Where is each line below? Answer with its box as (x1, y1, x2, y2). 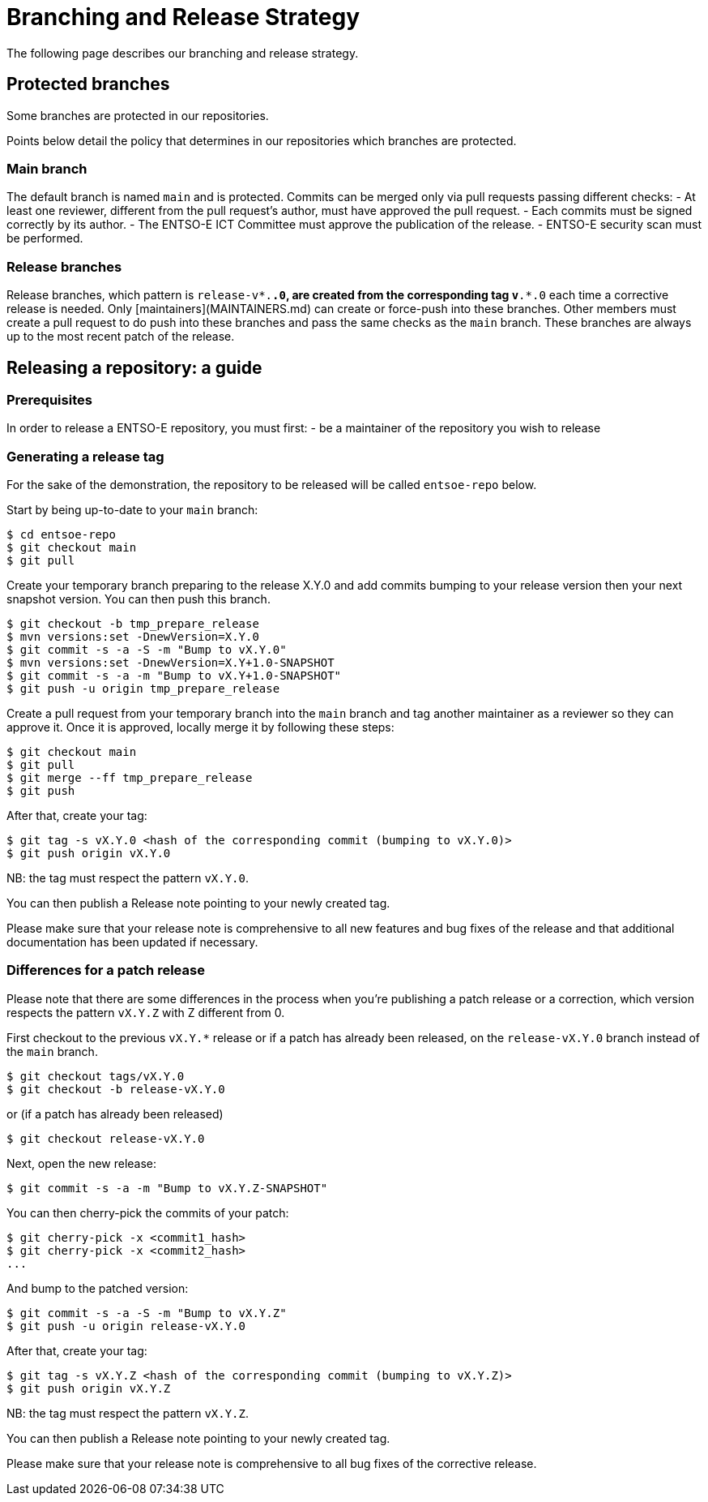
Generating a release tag (6, 448, 164, 465)
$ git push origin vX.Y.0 (6, 847, 171, 860)
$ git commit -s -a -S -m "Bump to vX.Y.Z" (6, 1306, 287, 1320)
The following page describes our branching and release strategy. (6, 45, 359, 60)
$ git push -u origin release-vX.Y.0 (6, 1319, 246, 1332)
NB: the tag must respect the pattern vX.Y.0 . (6, 871, 249, 886)
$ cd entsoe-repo (6, 528, 116, 542)
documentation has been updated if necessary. (6, 935, 258, 950)
